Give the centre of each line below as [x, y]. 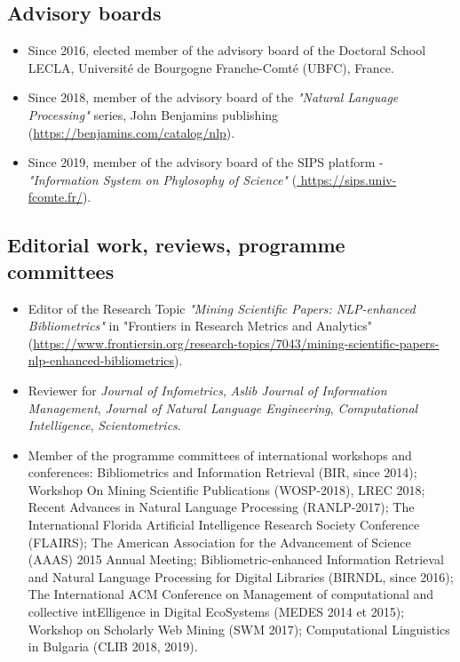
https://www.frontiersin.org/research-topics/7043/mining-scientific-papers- [236, 343]
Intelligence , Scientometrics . [104, 425]
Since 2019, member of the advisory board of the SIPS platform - [206, 162]
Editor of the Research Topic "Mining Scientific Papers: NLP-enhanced [222, 308]
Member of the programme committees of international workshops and [220, 455]
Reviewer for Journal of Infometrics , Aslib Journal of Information [207, 390]
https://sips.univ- [349, 179]
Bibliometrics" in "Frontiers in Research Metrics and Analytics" [200, 326]
